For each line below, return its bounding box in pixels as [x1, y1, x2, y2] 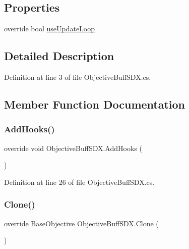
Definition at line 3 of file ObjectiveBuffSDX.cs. [4, 72, 151, 82]
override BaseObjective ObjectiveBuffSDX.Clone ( [4, 218, 159, 228]
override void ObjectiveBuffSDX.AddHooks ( [4, 142, 142, 153]
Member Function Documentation [4, 96, 185, 112]
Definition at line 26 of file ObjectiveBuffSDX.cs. [4, 176, 155, 187]
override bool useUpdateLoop [4, 23, 95, 34]
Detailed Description [4, 48, 114, 64]
